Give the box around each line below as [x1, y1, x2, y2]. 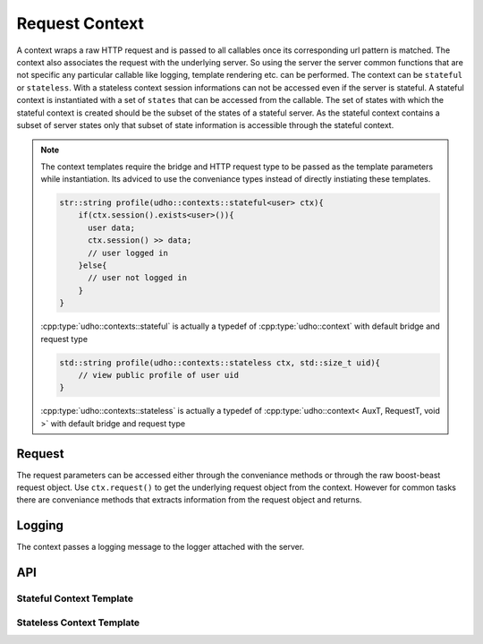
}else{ [78, 261, 107, 270]
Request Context [16, 13, 145, 33]
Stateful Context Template [16, 592, 134, 605]
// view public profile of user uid [78, 370, 239, 380]
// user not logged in [88, 273, 188, 283]
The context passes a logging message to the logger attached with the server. [16, 542, 305, 553]
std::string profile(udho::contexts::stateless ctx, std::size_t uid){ [59, 357, 380, 367]
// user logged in [88, 247, 169, 258]
